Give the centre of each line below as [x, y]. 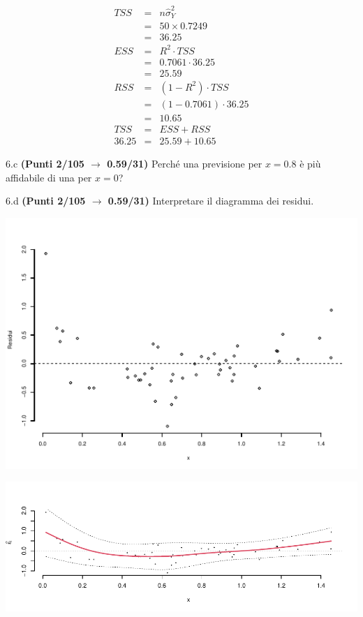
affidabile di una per [49, 177]
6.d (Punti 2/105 [46, 201]
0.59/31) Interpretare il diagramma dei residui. [211, 201]
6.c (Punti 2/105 [45, 164]
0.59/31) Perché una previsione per [185, 164]
